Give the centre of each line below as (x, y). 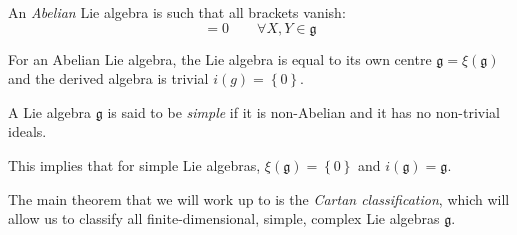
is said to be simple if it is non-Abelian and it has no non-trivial (303, 111)
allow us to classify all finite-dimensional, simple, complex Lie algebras (224, 218)
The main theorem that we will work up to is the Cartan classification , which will (259, 198)
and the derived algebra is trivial (108, 78)
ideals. (27, 131)
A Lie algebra (50, 111)
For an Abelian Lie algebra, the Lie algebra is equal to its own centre (220, 58)
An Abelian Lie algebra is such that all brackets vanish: (177, 12)
